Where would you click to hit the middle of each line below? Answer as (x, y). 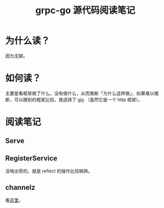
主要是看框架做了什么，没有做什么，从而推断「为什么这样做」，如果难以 (80, 93)
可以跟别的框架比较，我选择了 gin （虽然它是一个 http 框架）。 (78, 99)
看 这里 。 (14, 200)
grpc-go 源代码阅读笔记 (85, 10)
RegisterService (31, 158)
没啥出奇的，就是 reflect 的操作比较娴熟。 (49, 171)
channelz (20, 187)
